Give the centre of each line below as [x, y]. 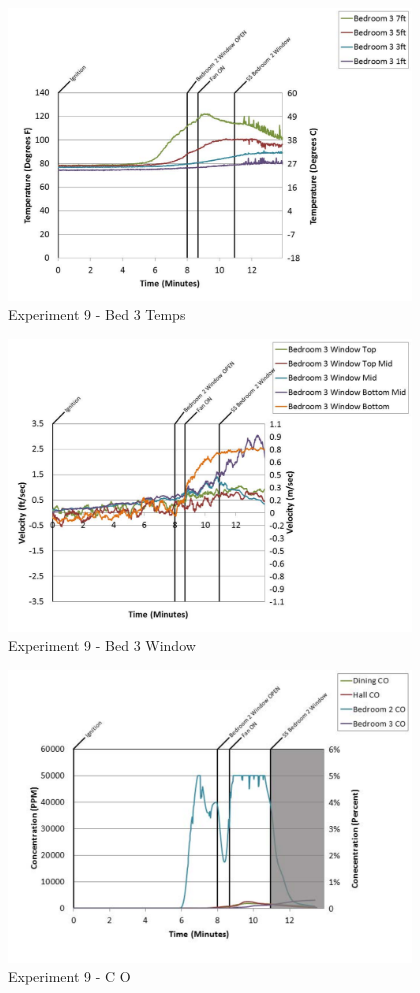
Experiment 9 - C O [69, 976]
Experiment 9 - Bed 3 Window [102, 645]
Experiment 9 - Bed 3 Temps [97, 314]
